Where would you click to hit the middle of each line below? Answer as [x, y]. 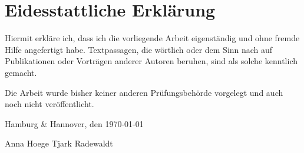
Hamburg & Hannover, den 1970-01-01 [74, 123]
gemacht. [21, 72]
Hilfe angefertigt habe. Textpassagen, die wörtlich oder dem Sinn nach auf [139, 49]
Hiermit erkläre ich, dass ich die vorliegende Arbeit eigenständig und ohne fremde [152, 38]
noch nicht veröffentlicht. [49, 104]
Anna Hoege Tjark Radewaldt [59, 143]
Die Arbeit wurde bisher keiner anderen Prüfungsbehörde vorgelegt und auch [144, 92]
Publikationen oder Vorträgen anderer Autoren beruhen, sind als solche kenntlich [151, 61]
